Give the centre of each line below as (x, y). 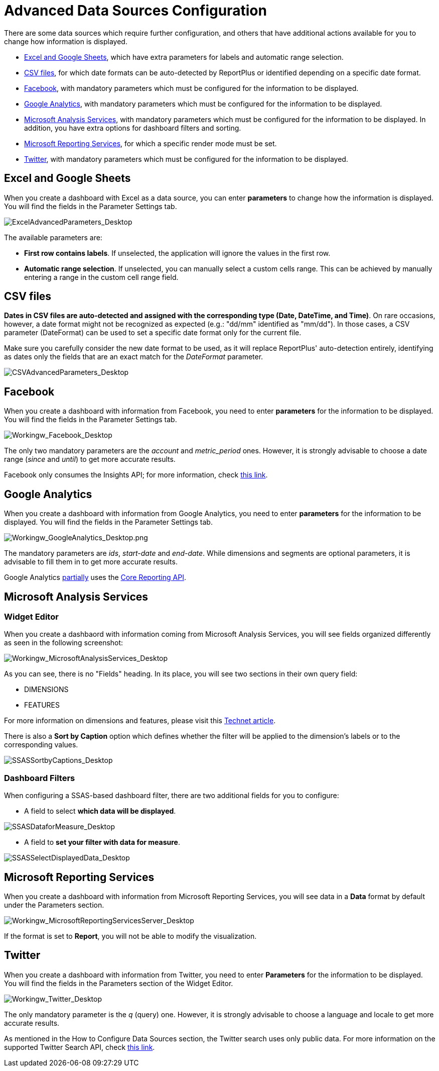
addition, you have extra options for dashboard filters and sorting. (133, 128)
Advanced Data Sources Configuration (135, 11)
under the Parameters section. (54, 905)
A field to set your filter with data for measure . (102, 842)
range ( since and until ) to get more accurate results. (90, 459)
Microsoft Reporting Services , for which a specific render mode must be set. (151, 143)
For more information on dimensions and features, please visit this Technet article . (140, 721)
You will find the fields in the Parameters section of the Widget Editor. (119, 983)
